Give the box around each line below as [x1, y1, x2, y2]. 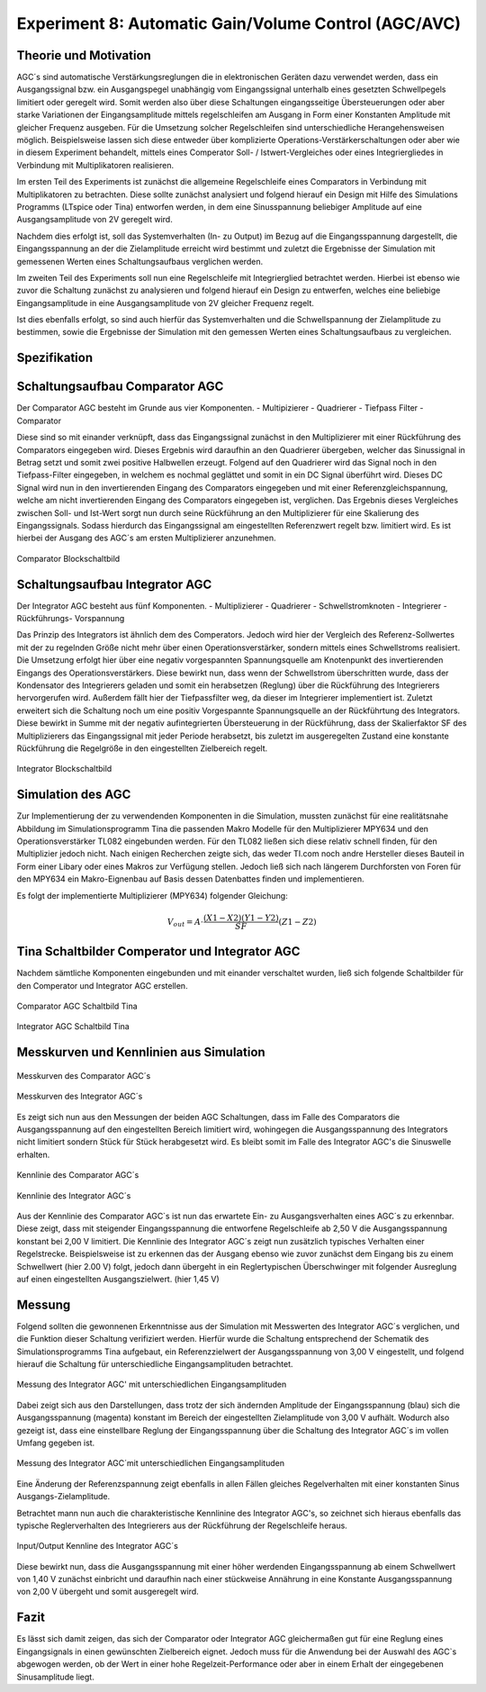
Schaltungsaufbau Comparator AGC [16, 379, 224, 394]
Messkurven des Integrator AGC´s [16, 1090, 143, 1102]
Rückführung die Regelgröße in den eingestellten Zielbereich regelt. [16, 743, 268, 754]
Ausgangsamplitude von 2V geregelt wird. [16, 214, 173, 225]
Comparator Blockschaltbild [16, 553, 121, 564]
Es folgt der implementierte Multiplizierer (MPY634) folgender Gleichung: [16, 890, 288, 900]
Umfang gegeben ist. [16, 1437, 95, 1448]
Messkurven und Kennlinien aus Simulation [16, 1045, 265, 1060]
